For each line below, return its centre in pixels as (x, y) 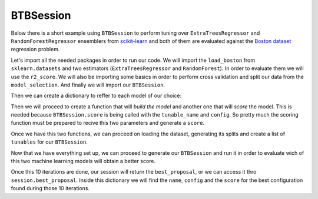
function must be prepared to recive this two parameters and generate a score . (108, 123)
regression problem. (35, 49)
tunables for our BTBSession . (49, 142)
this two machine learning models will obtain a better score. (83, 161)
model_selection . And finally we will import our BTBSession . (88, 85)
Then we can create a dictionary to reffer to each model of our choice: (96, 96)
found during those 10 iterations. (50, 188)
